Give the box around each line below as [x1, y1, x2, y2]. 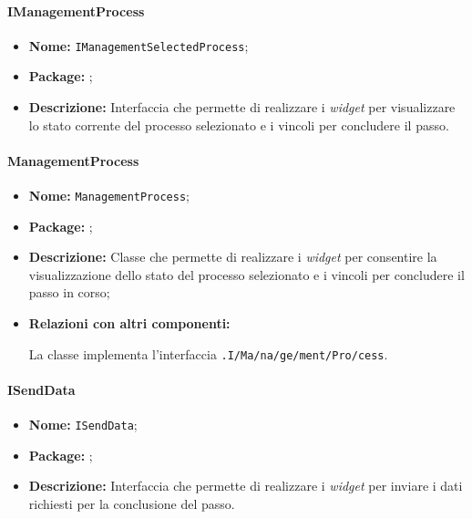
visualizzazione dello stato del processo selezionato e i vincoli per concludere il [28, 265, 465, 284]
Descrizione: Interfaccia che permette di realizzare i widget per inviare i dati [28, 476, 463, 495]
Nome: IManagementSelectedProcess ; [28, 36, 249, 55]
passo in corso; [28, 283, 110, 302]
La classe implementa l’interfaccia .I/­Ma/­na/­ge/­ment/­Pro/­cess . [28, 344, 388, 363]
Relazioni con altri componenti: [28, 314, 231, 333]
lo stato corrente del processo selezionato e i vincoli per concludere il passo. [28, 115, 449, 134]
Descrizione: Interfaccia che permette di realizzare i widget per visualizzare [28, 98, 456, 117]
